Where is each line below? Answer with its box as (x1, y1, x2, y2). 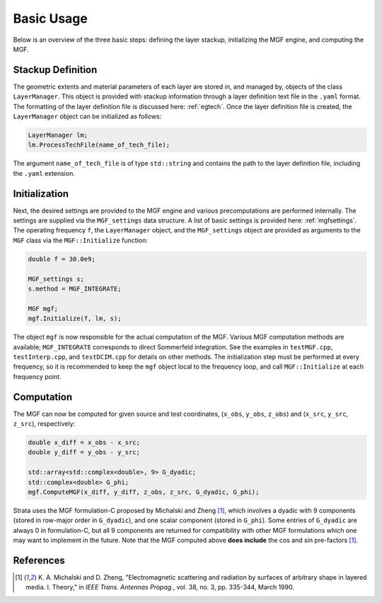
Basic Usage (13, 11, 88, 26)
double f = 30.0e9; (28, 255, 95, 263)
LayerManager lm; (28, 131, 88, 139)
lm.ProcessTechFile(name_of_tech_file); (28, 141, 170, 149)
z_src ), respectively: (13, 419, 76, 428)
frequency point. (13, 372, 62, 381)
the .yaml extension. (13, 169, 76, 177)
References (13, 554, 65, 566)
